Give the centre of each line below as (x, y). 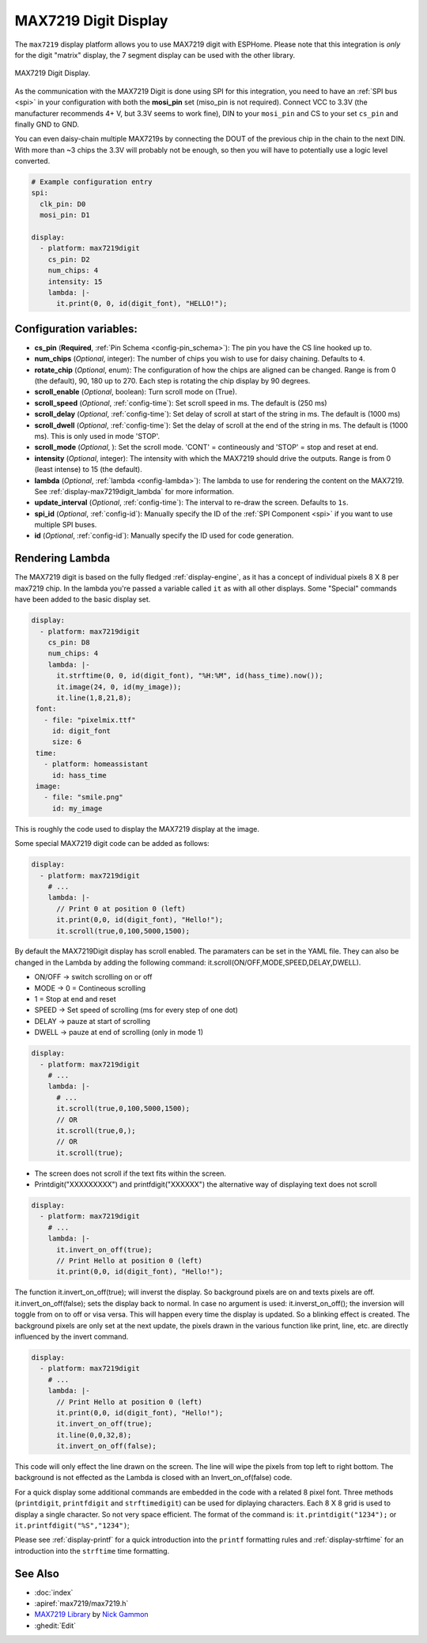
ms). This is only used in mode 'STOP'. (97, 436)
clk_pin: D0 (63, 204)
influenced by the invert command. (72, 1336)
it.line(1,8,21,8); (94, 697)
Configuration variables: (76, 329)
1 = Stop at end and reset (75, 999)
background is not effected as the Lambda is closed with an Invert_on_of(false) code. (153, 1478)
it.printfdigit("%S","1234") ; (72, 1525)
